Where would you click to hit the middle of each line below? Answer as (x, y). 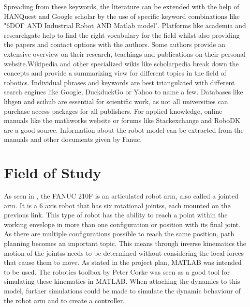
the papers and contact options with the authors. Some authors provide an (115, 44)
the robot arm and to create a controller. (64, 300)
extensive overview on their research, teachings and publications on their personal (125, 54)
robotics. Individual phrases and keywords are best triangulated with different (119, 82)
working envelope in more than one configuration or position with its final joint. (122, 224)
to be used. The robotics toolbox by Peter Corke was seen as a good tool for (117, 271)
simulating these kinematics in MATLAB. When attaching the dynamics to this (122, 281)
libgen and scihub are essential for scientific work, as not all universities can (116, 101)
